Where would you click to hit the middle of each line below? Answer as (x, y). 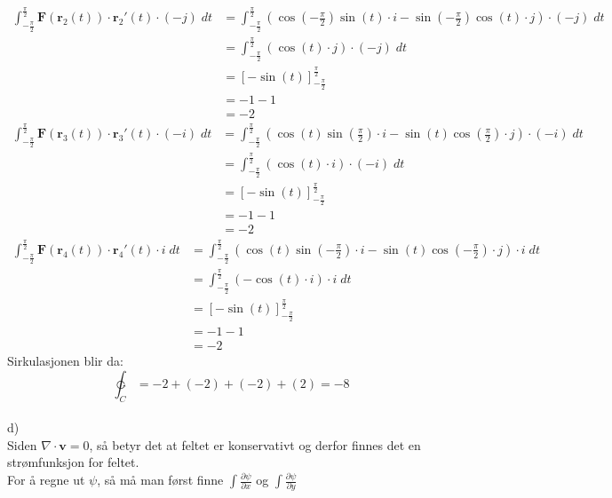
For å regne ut (46, 480)
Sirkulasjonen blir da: (65, 361)
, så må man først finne (160, 480)
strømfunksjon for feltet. (73, 462)
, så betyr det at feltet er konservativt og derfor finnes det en (255, 444)
